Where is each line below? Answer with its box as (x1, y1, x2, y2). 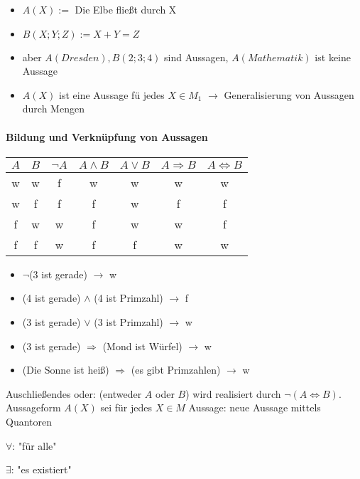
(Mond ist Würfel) (102, 338, 182, 353)
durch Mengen (22, 101, 84, 116)
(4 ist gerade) (22, 290, 81, 305)
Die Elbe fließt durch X (75, 2, 177, 16)
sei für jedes (100, 400, 152, 415)
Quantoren (6, 414, 53, 428)
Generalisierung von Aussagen (224, 87, 354, 102)
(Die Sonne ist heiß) (22, 362, 109, 377)
